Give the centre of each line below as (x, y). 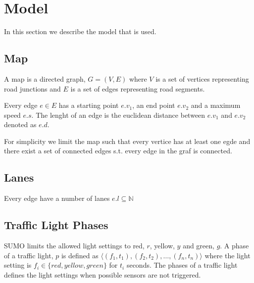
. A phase (234, 246)
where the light (228, 255)
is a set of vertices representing (202, 78)
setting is (18, 265)
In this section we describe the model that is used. (80, 31)
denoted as (20, 124)
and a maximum (216, 105)
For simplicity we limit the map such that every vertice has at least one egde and (127, 141)
